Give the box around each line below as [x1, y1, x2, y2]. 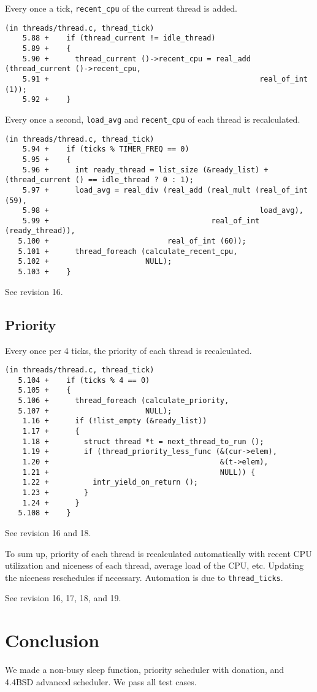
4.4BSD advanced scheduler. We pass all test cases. [5, 675, 197, 688]
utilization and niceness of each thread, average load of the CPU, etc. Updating [5, 559, 304, 572]
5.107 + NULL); [18, 406, 172, 415]
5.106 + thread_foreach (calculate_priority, [18, 396, 229, 406]
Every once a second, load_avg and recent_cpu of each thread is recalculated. [5, 112, 300, 125]
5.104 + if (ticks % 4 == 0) [18, 375, 150, 385]
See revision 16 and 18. [5, 526, 91, 539]
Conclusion [5, 628, 100, 653]
